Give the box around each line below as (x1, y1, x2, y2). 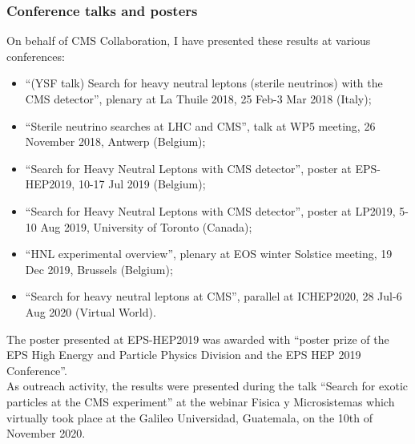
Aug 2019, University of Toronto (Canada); (40, 218, 252, 235)
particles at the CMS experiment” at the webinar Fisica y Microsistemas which (6, 393, 395, 410)
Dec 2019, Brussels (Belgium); (25, 260, 173, 277)
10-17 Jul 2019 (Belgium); (78, 176, 206, 192)
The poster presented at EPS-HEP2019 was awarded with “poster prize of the (6, 330, 389, 347)
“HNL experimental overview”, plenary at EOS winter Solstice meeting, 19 (25, 245, 393, 262)
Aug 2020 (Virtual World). (25, 303, 156, 320)
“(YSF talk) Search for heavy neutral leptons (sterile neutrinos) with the (25, 75, 383, 91)
